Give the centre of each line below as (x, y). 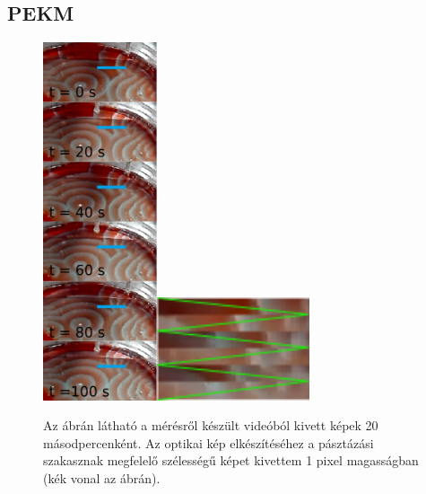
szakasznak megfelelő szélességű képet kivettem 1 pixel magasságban (231, 460)
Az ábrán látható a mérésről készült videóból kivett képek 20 (211, 425)
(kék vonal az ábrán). (102, 477)
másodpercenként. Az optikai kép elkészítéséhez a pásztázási (209, 442)
